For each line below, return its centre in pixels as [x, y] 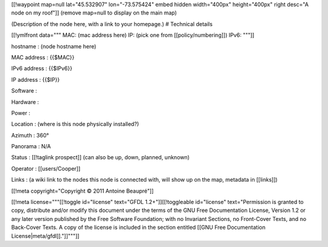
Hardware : [25, 102]
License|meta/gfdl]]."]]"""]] [45, 235]
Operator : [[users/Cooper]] [46, 168]
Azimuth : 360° [30, 135]
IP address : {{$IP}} [36, 79]
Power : [21, 113]
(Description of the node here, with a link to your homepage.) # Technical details [112, 24]
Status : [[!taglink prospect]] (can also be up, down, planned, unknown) [101, 157]
